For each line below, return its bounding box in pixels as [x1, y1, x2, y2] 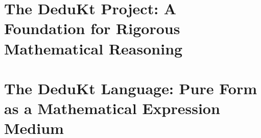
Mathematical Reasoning [4, 38, 183, 59]
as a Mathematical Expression [4, 98, 220, 119]
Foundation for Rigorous [4, 18, 180, 39]
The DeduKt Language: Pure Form [4, 77, 257, 98]
